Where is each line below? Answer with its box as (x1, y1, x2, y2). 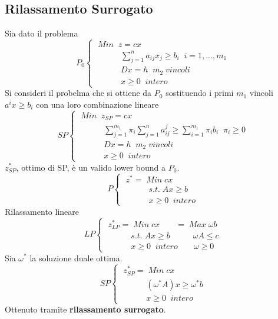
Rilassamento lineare (5, 205, 79, 217)
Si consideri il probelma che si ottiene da (5, 87, 152, 99)
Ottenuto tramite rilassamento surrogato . (5, 303, 166, 315)
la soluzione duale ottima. (29, 251, 123, 264)
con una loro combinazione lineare (36, 98, 159, 110)
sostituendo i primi (166, 87, 234, 99)
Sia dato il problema (5, 27, 78, 39)
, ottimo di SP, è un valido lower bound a (16, 161, 166, 173)
